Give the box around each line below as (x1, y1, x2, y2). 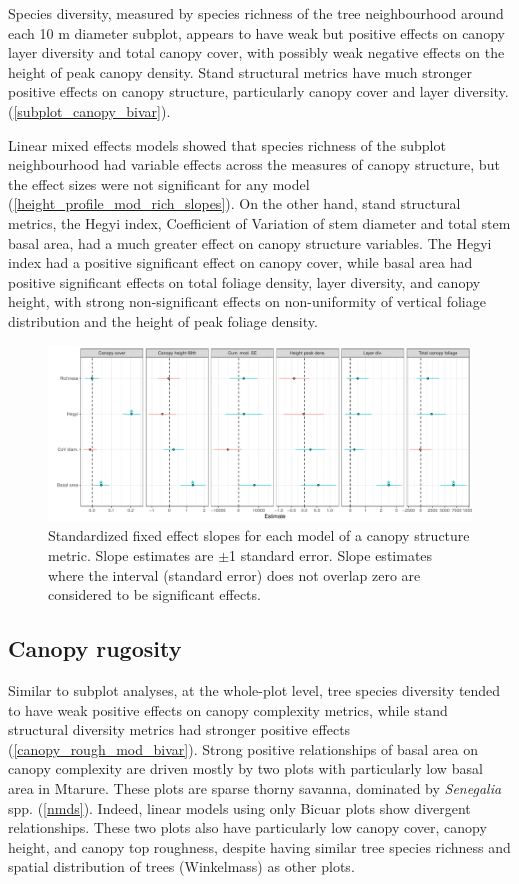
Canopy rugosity (8, 633, 182, 664)
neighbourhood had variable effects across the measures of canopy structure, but (8, 154, 500, 175)
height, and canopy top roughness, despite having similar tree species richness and (8, 836, 511, 857)
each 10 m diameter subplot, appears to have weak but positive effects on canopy (8, 22, 505, 43)
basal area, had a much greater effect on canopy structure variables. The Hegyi (8, 232, 492, 253)
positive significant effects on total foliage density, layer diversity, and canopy (8, 271, 481, 292)
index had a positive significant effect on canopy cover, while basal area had (8, 252, 473, 273)
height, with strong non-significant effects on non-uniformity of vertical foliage (8, 291, 486, 312)
